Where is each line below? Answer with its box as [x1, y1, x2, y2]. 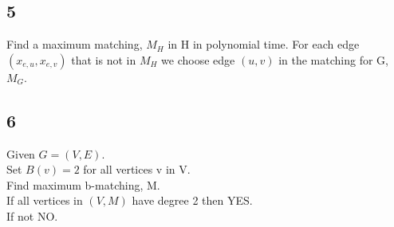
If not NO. [6, 207, 58, 224]
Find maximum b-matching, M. [6, 176, 160, 193]
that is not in [71, 51, 136, 68]
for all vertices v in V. [83, 161, 191, 178]
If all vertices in [6, 192, 83, 209]
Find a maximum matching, [6, 36, 143, 53]
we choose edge [161, 51, 235, 68]
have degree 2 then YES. [132, 192, 253, 209]
